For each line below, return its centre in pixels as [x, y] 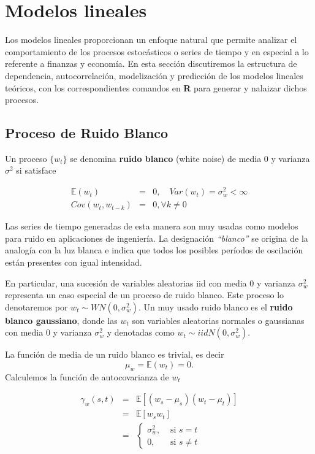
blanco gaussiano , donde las [61, 320]
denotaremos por [36, 306]
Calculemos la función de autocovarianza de [87, 376]
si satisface [36, 170]
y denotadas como [141, 332]
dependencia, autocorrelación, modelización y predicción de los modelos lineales [154, 75]
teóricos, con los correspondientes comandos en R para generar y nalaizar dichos [156, 87]
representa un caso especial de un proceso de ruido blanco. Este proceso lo [145, 295]
